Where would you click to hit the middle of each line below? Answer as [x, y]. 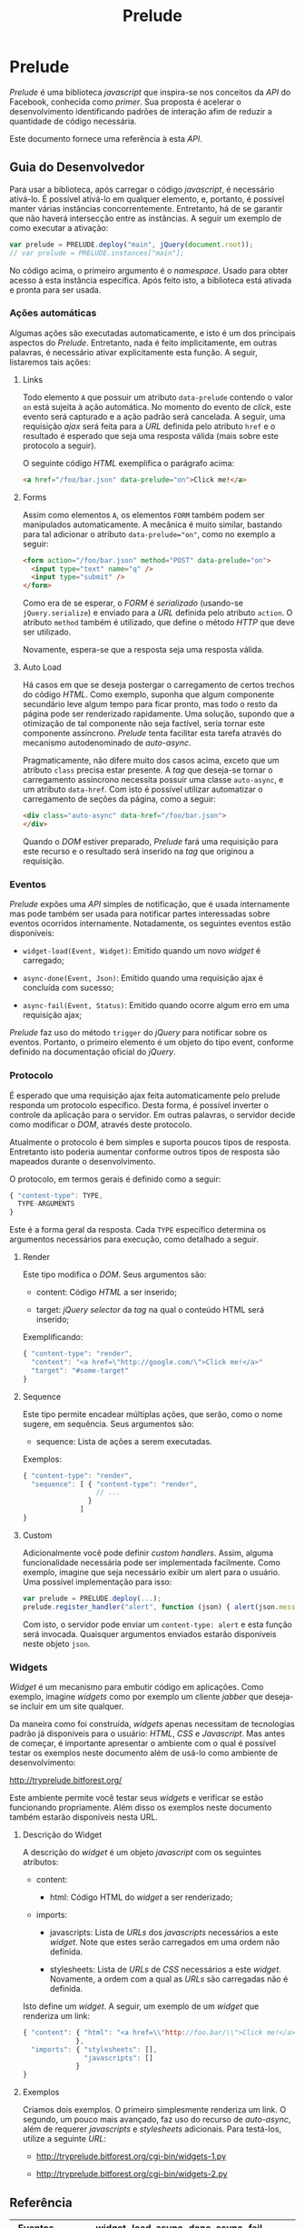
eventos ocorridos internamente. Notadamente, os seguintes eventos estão [151, 924]
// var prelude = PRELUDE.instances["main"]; [97, 253]
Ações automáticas [53, 313]
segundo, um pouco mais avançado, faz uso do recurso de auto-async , [157, 2120]
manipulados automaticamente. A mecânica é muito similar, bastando [152, 525]
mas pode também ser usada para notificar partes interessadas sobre [140, 914]
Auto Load [42, 667]
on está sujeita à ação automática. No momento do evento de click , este [157, 406]
